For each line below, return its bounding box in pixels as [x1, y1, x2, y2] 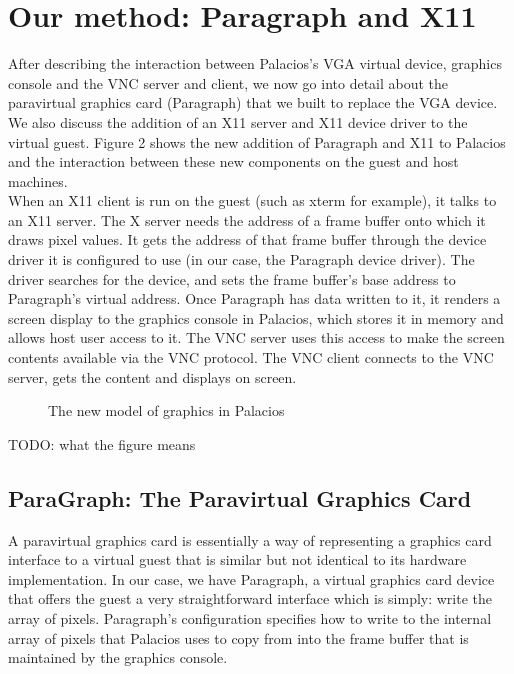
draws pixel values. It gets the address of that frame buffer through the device [8, 229, 487, 250]
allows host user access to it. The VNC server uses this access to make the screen [8, 327, 505, 348]
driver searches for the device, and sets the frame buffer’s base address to [8, 268, 456, 289]
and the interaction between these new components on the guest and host [8, 151, 459, 172]
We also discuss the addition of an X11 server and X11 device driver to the [8, 111, 468, 132]
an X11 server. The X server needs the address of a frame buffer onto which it [8, 209, 486, 230]
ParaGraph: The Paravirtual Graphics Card [8, 482, 472, 513]
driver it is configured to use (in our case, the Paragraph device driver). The [8, 249, 475, 270]
